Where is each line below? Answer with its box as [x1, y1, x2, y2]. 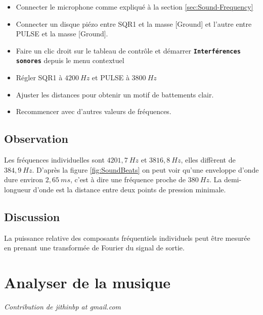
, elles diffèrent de [181, 154, 236, 165]
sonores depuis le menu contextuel [16, 55, 124, 66]
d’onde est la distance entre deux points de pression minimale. [33, 184, 226, 194]
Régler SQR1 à [16, 72, 63, 83]
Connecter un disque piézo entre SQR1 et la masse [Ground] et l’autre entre [16, 18, 252, 29]
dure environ [4, 174, 43, 185]
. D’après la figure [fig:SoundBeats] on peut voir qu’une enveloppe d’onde [32, 164, 259, 175]
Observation [4, 131, 68, 146]
